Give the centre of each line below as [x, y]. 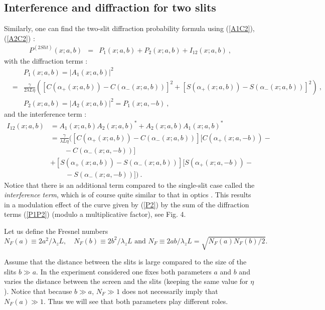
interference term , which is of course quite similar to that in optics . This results [128, 195]
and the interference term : [45, 113]
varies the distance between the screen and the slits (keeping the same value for [126, 281]
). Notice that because [38, 291]
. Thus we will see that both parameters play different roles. [136, 301]
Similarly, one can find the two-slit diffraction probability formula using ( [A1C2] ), [129, 28]
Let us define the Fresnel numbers [56, 231]
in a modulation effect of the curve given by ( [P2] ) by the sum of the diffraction [127, 204]
